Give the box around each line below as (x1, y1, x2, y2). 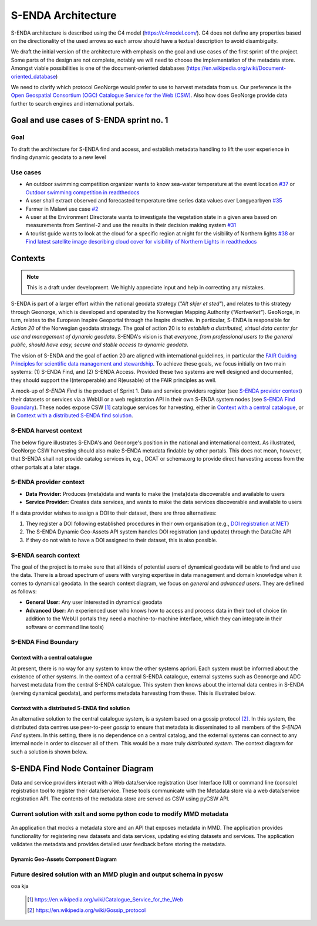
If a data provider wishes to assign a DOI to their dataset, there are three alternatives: (11, 509, 217, 516)
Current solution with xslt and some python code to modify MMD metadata (11, 810, 229, 818)
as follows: (11, 588, 38, 595)
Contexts (11, 253, 45, 263)
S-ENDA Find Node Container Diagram (11, 763, 154, 773)
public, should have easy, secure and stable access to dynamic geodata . (11, 341, 188, 349)
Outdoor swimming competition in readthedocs (25, 188, 140, 196)
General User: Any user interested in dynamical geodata (25, 599, 163, 606)
